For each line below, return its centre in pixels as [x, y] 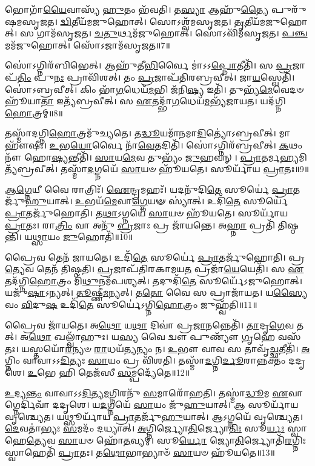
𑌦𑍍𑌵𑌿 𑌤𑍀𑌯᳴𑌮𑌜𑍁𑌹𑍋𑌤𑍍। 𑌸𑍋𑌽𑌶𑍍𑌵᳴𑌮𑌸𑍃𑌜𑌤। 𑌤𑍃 [152, 21]
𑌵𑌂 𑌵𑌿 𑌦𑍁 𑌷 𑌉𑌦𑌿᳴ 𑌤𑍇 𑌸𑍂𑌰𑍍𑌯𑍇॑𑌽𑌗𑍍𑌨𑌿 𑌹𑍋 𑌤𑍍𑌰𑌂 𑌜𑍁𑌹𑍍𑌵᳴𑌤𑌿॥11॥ [131, 305]
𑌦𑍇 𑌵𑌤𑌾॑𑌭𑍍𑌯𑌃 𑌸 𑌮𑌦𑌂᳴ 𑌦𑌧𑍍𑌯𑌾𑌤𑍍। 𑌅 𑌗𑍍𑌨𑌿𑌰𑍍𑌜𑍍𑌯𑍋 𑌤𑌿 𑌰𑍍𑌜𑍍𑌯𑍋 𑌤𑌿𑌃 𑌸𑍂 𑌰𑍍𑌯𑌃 [145, 428]
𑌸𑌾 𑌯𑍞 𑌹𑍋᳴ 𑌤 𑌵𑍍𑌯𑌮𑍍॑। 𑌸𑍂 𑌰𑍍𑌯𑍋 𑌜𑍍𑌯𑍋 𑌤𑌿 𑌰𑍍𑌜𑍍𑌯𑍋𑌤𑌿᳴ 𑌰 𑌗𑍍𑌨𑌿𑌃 [182, 440]
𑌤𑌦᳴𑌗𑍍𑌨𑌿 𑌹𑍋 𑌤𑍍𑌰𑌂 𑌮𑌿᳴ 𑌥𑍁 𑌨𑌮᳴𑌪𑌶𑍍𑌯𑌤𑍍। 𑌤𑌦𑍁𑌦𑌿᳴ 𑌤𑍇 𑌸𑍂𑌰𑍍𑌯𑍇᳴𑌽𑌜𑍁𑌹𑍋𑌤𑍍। [154, 280]
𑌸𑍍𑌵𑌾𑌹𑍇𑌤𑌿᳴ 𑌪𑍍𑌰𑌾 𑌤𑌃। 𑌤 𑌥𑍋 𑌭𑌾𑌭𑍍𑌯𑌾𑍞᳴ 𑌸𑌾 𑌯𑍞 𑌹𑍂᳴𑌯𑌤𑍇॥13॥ [140, 452]
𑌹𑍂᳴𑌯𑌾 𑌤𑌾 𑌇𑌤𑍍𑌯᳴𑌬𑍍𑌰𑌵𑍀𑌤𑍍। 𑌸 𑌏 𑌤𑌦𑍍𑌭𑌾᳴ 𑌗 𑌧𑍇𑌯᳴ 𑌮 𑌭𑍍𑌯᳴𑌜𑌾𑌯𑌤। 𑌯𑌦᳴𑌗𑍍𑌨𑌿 [145, 101]
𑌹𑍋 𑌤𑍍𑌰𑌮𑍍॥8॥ [34, 112]
